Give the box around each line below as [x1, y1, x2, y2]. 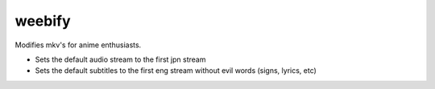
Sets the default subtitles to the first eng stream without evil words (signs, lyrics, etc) [35, 66, 317, 75]
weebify [14, 12, 72, 30]
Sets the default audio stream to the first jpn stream [35, 55, 206, 64]
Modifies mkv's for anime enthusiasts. [14, 40, 142, 50]
